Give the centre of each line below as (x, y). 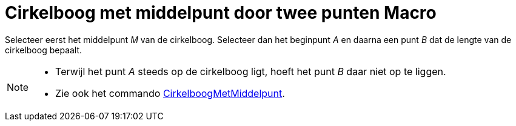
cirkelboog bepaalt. (44, 50)
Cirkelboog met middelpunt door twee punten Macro (221, 13)
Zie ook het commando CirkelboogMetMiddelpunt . (170, 93)
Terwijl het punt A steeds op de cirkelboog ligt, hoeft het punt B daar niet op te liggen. (251, 71)
